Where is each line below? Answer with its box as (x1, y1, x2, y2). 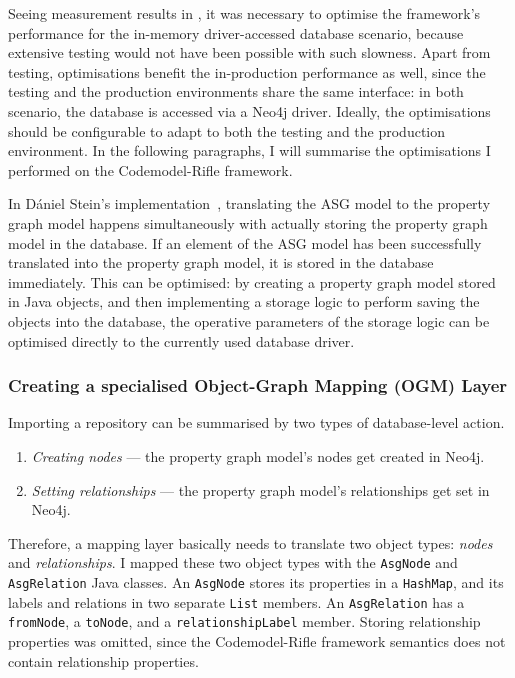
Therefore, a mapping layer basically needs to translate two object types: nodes (8, 532, 493, 553)
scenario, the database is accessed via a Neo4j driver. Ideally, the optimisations (8, 100, 491, 121)
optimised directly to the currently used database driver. (8, 330, 355, 351)
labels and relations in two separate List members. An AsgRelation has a (8, 591, 465, 612)
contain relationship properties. (8, 650, 199, 671)
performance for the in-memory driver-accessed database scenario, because (8, 22, 464, 43)
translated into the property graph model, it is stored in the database (8, 252, 434, 273)
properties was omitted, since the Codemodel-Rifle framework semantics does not (8, 630, 506, 651)
